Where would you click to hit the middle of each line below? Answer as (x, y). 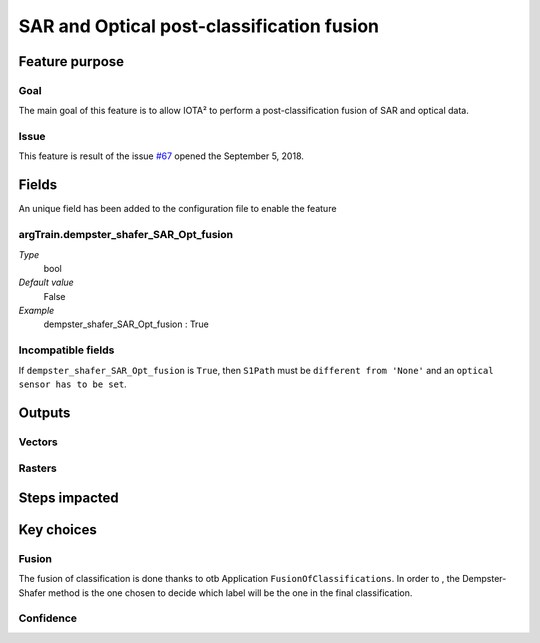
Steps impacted (68, 497)
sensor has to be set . (72, 384)
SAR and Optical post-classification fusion (199, 26)
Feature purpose (71, 61)
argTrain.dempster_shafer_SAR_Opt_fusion (126, 235)
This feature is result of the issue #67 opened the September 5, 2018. (161, 156)
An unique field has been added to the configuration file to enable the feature (177, 209)
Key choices (57, 529)
